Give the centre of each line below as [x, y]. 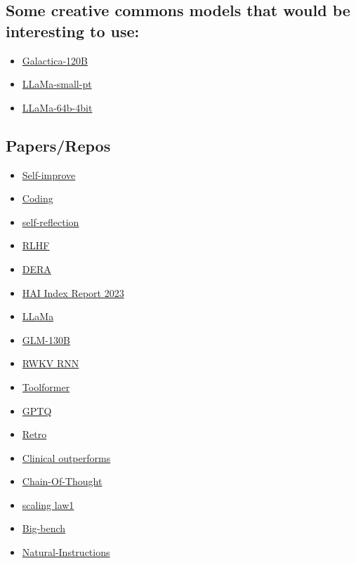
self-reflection [51, 221]
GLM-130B [46, 339]
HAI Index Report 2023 [73, 292]
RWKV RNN [51, 363]
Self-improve [49, 174]
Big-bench [44, 528]
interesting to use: [73, 31]
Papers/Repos [58, 145]
